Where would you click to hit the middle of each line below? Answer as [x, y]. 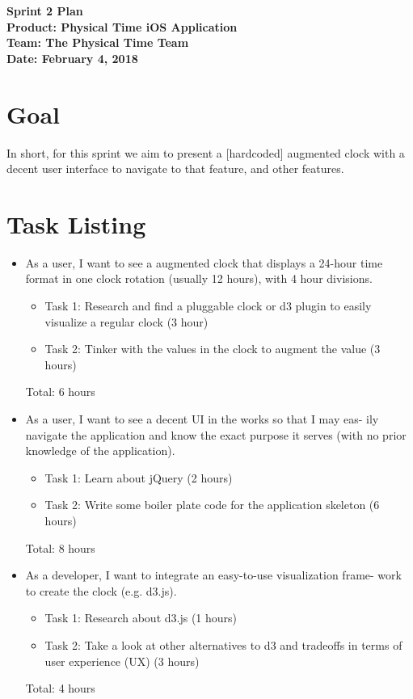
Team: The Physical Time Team [98, 42]
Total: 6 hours [60, 392]
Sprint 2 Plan [45, 11]
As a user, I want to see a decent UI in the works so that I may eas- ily [202, 418]
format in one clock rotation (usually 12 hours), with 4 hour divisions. [199, 278]
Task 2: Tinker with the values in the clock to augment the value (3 [213, 349]
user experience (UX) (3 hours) [122, 661]
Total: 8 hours [60, 547]
